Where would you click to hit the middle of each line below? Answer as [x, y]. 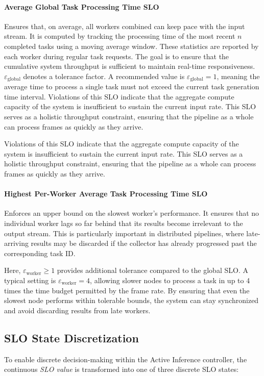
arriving [16, 243]
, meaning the [238, 76]
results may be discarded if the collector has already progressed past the [144, 243]
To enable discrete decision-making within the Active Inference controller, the [126, 359]
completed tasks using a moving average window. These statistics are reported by [131, 46]
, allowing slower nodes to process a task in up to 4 [170, 280]
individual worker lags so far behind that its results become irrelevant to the [124, 223]
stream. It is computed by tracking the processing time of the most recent [120, 36]
